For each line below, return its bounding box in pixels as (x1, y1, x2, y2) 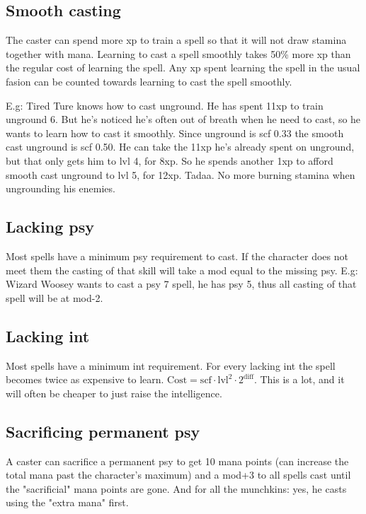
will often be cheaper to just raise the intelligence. (6, 385, 222, 400)
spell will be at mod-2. (6, 290, 103, 305)
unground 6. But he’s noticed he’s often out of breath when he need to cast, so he (6, 112, 361, 127)
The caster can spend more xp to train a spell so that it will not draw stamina (6, 33, 347, 47)
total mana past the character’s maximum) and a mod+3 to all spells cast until (6, 467, 351, 482)
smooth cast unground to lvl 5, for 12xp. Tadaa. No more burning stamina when (6, 167, 355, 182)
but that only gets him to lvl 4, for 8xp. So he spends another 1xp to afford (6, 153, 333, 168)
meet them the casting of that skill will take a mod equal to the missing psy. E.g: (6, 262, 358, 277)
